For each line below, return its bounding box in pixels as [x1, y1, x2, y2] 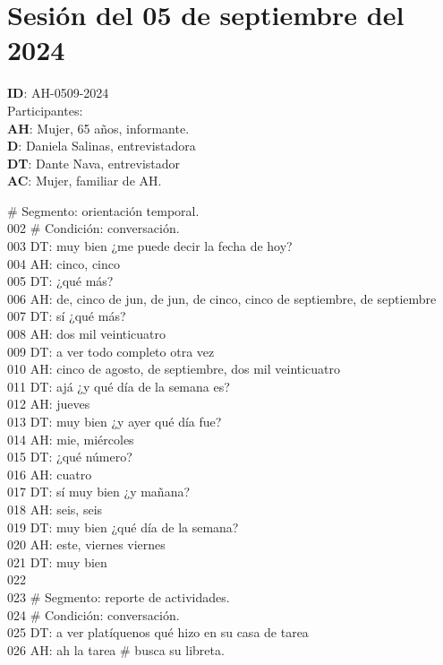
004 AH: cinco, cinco [7, 254, 120, 272]
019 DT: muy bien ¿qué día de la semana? [7, 517, 239, 536]
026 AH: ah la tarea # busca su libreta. [7, 640, 225, 659]
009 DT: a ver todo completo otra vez [7, 341, 215, 360]
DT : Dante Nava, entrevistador [7, 153, 181, 172]
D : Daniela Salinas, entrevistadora [7, 136, 196, 155]
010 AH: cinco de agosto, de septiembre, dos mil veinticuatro [7, 359, 341, 378]
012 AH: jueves [7, 394, 90, 413]
